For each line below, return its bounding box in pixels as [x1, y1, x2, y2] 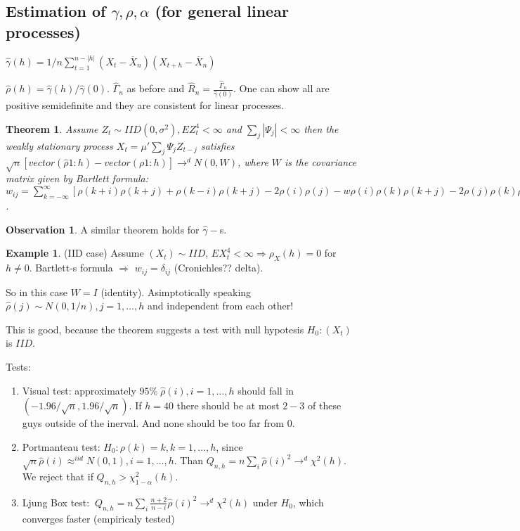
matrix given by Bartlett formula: [6, 171, 148, 186]
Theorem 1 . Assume [6, 121, 98, 136]
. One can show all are [233, 81, 330, 96]
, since [216, 439, 243, 454]
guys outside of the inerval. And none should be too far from [22, 416, 284, 430]
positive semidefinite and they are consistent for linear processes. [6, 98, 285, 113]
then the [304, 121, 339, 136]
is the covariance [285, 155, 357, 169]
